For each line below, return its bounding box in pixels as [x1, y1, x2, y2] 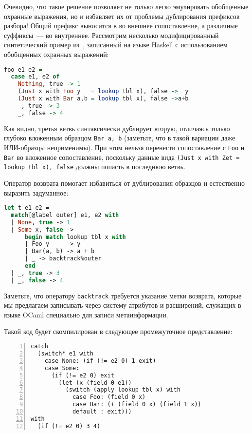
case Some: [44, 364, 80, 372]
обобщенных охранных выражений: [4, 49, 109, 59]
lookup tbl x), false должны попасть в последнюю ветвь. [4, 161, 185, 172]
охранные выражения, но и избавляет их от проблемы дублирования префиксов [4, 11, 240, 21]
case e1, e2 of [11, 73, 60, 80]
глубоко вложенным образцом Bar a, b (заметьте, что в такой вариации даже [4, 133, 235, 143]
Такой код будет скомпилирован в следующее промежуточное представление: [4, 326, 233, 336]
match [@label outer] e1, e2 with [11, 211, 119, 218]
